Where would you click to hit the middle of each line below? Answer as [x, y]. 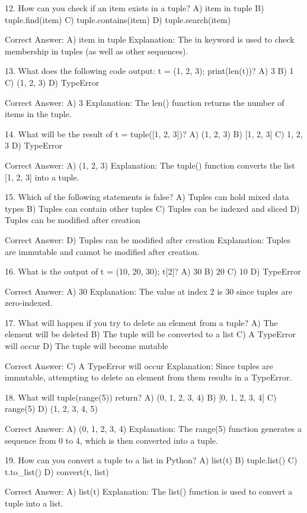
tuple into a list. [34, 503]
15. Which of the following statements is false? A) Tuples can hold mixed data [147, 197]
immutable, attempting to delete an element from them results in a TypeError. [148, 377]
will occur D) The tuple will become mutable [87, 346]
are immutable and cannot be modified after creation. [102, 251]
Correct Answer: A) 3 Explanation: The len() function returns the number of [145, 102]
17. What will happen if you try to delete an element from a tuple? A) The [141, 322]
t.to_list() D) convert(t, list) [57, 471]
